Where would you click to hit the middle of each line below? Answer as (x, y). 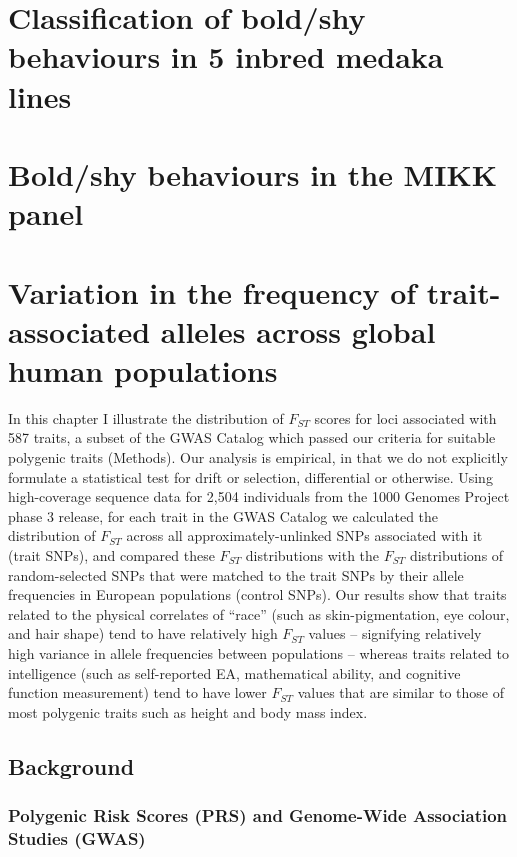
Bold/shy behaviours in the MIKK (252, 173)
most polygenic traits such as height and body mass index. (188, 711)
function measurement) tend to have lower (137, 692)
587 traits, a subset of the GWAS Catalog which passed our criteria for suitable (252, 437)
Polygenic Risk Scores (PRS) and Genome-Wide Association (258, 815)
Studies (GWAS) (77, 837)
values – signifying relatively (395, 633)
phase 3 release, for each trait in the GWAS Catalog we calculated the (223, 515)
